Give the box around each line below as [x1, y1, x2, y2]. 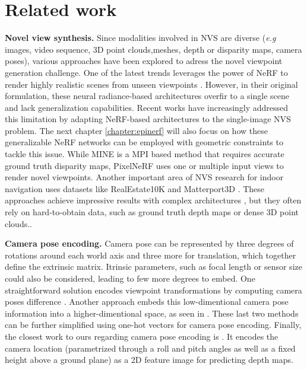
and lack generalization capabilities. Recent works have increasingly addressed [5, 101, 289, 113]
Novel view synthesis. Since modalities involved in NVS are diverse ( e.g [5, 31, 276, 44]
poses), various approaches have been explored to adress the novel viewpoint [5, 55, 283, 67]
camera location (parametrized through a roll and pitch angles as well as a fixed [5, 342, 296, 354]
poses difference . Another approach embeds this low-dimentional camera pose [5, 295, 289, 308]
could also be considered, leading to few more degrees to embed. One [5, 272, 255, 284]
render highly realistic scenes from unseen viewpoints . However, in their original [5, 78, 298, 90]
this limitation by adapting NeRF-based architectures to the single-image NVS [5, 113, 291, 125]
